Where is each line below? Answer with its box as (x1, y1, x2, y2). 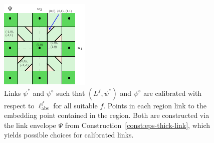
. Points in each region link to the (103, 100, 206, 110)
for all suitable (53, 100, 98, 110)
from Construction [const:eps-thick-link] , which (65, 119, 210, 130)
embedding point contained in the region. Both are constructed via (4, 110, 209, 120)
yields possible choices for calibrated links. (4, 129, 134, 140)
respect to (4, 100, 35, 110)
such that (56, 87, 85, 98)
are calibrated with (143, 87, 202, 98)
